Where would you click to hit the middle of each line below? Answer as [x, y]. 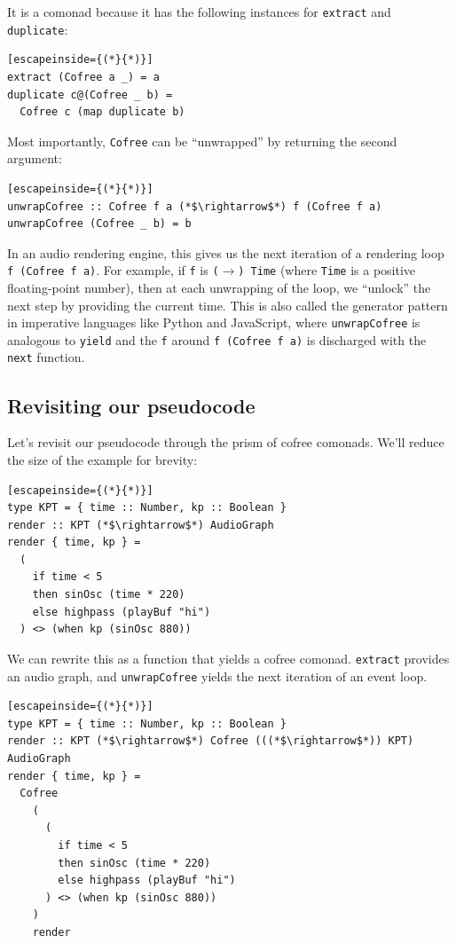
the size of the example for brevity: [102, 459]
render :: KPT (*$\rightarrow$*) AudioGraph [141, 525]
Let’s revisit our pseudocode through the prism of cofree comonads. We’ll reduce [226, 442]
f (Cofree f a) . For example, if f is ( [113, 270]
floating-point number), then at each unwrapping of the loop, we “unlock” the [219, 287]
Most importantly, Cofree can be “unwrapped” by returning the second [202, 141]
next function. [46, 357]
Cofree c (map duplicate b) [102, 112]
